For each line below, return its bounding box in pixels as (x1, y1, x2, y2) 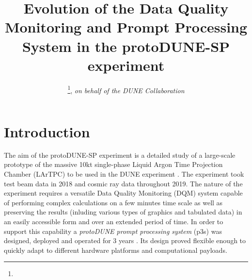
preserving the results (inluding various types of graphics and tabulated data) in (4, 207, 242, 217)
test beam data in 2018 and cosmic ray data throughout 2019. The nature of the (4, 178, 243, 188)
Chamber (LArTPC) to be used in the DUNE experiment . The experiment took (4, 169, 244, 179)
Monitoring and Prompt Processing (4, 17, 248, 37)
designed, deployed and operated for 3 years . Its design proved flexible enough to (4, 235, 246, 246)
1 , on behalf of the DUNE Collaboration (67, 83, 185, 95)
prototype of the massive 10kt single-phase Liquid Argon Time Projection (4, 159, 223, 169)
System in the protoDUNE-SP (22, 36, 230, 56)
